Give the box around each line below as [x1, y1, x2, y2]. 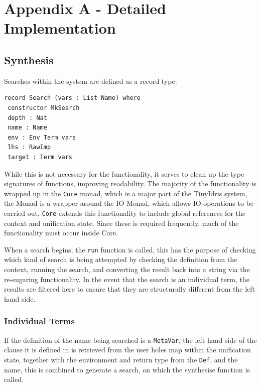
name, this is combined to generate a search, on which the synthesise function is [4, 364, 250, 374]
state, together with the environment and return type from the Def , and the [4, 354, 238, 364]
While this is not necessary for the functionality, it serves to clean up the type [4, 168, 244, 179]
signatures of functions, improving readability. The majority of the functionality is [4, 178, 256, 189]
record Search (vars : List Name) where [4, 94, 141, 102]
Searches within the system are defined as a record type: [4, 75, 177, 86]
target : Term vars [8, 153, 73, 161]
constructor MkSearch [8, 104, 80, 111]
